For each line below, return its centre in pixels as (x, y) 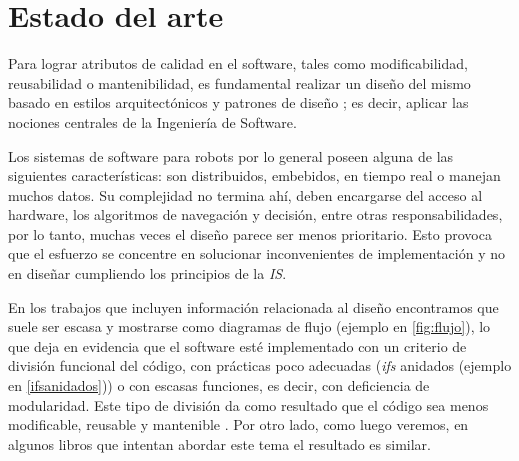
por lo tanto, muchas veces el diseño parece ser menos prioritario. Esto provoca (250, 233)
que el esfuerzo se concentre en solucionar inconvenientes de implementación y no (256, 253)
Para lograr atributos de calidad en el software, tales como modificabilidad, (238, 63)
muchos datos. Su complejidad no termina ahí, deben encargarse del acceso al (245, 194)
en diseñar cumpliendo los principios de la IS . (147, 273)
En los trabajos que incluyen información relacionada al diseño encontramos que (253, 306)
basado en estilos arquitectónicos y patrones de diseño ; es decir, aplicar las (238, 102)
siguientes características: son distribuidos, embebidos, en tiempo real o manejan (254, 175)
